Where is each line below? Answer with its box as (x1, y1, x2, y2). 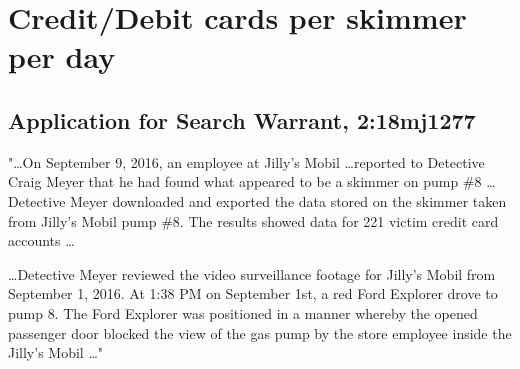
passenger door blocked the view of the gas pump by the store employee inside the (8, 322, 512, 343)
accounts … (8, 230, 75, 251)
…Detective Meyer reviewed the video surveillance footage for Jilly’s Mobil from (8, 263, 496, 284)
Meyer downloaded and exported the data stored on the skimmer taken (70, 190, 507, 211)
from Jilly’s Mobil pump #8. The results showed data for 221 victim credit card (8, 210, 499, 231)
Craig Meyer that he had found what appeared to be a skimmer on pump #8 (8, 171, 482, 192)
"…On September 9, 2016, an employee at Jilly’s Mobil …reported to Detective (8, 151, 485, 172)
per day (8, 36, 116, 77)
